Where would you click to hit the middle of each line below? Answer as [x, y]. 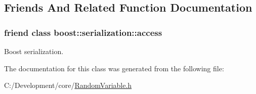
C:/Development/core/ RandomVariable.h [68, 85]
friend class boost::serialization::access [83, 32]
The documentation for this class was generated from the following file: [114, 68]
